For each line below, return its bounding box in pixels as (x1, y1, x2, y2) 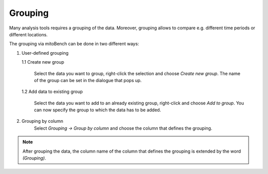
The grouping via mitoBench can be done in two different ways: (9, 41, 139, 47)
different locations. (9, 31, 48, 37)
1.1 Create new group (21, 59, 65, 65)
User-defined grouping (21, 50, 69, 56)
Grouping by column (21, 118, 64, 124)
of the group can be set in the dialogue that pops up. (34, 77, 142, 83)
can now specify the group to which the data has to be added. (34, 107, 161, 113)
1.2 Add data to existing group (21, 88, 83, 94)
